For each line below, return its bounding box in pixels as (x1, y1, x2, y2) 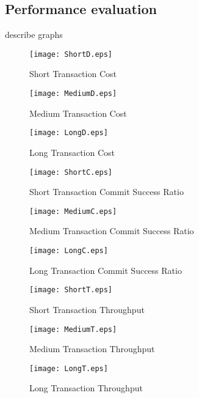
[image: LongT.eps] (29, 364, 108, 373)
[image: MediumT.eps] (29, 325, 117, 334)
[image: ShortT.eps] (29, 286, 113, 295)
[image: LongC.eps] (29, 246, 108, 256)
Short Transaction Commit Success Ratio (29, 185, 184, 198)
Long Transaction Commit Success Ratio (29, 263, 182, 276)
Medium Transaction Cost (29, 106, 127, 119)
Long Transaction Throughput (29, 381, 143, 394)
